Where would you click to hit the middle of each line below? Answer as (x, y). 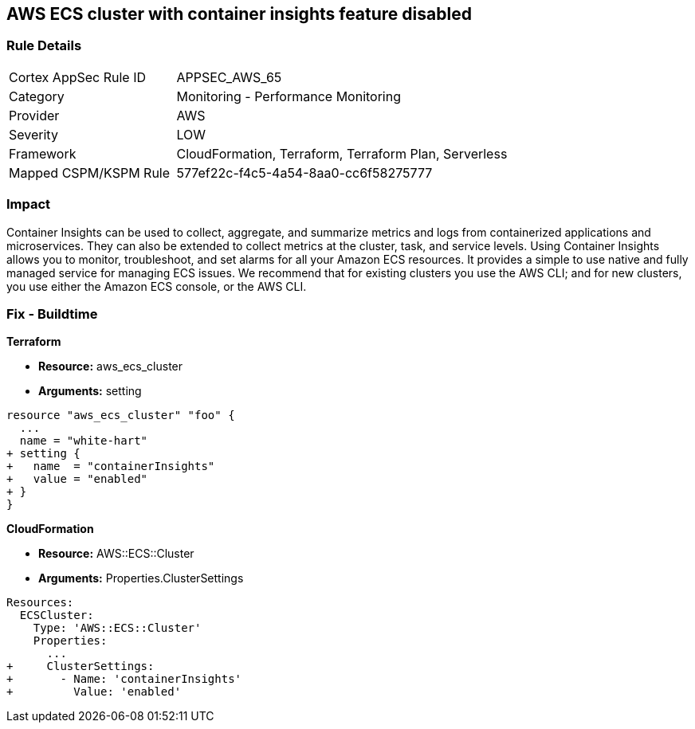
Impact (29, 204)
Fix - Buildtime (52, 314)
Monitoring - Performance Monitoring (289, 96)
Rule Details (44, 46)
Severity (33, 134)
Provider (34, 115)
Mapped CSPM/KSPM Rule (90, 172)
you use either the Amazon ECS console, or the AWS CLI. (157, 286)
